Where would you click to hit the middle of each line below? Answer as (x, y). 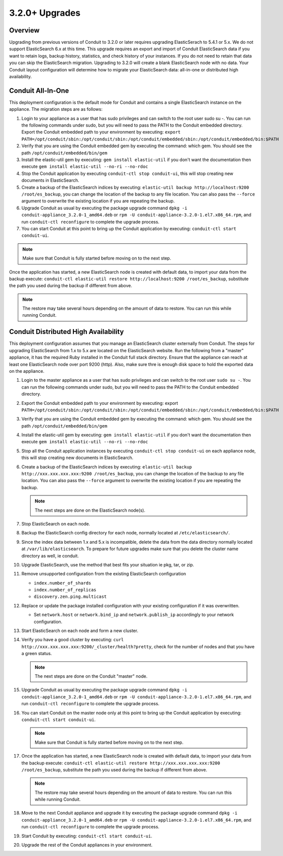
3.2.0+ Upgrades (45, 13)
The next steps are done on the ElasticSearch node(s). (90, 510)
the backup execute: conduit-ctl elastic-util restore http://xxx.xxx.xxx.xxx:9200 (121, 763)
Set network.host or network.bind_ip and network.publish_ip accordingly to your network (134, 615)
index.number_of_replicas (65, 590)
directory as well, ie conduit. (50, 556)
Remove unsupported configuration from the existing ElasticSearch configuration (104, 574)
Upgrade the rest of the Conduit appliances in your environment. (87, 845)
